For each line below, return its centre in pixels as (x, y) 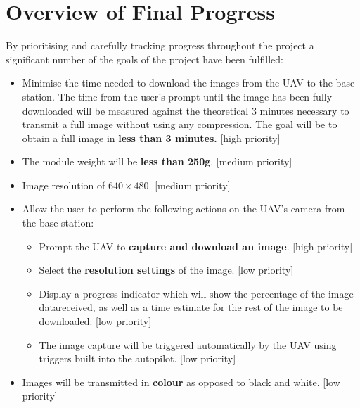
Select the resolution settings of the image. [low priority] (166, 270)
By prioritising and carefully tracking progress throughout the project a (160, 45)
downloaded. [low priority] (95, 321)
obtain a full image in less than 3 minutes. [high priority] (151, 138)
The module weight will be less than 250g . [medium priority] (157, 161)
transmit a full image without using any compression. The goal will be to (180, 124)
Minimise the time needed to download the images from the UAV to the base (188, 83)
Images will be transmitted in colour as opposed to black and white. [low (181, 382)
